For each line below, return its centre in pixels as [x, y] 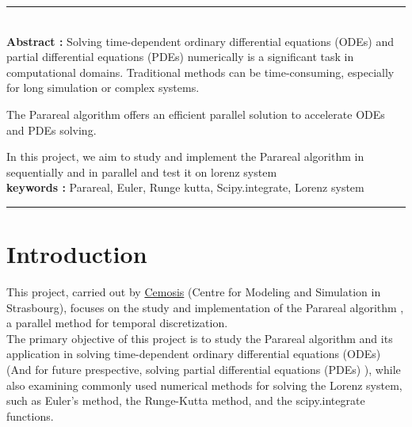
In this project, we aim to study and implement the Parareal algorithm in [185, 156]
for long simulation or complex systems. [103, 88]
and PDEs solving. [51, 130]
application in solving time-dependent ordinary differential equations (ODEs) [194, 354]
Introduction [77, 254]
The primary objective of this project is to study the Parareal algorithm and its [200, 338]
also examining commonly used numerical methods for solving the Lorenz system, [204, 385]
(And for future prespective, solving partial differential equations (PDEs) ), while [204, 370]
